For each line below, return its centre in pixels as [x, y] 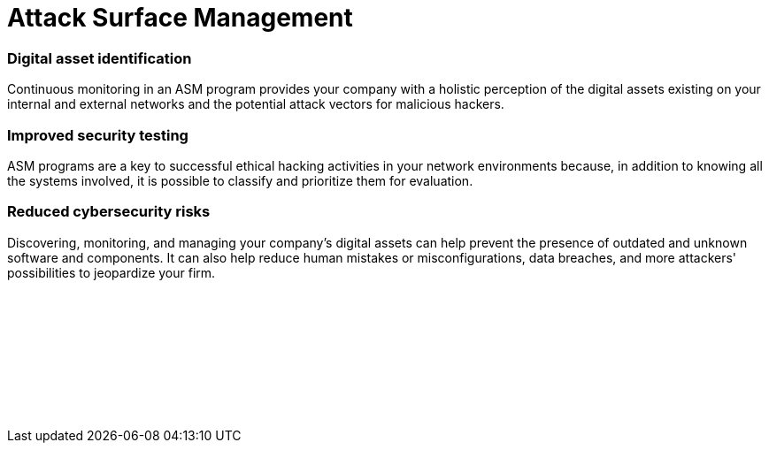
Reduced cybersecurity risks [109, 212]
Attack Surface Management [180, 18]
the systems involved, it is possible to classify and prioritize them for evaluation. [240, 180]
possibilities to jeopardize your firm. [112, 272]
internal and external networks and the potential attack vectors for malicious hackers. [256, 104]
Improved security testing [98, 135]
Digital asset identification [100, 58]
